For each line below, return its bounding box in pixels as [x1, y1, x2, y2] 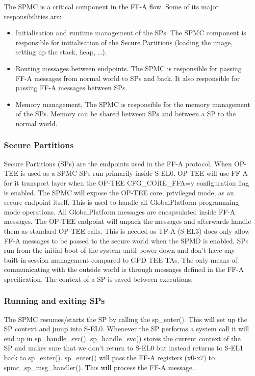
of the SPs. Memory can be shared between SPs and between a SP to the [15, 108, 236, 119]
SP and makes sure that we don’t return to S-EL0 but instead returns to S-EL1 [4, 343, 243, 353]
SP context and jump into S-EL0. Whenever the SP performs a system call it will [4, 323, 249, 334]
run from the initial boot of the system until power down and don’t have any [4, 245, 235, 255]
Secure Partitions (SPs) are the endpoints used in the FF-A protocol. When [4, 158, 232, 168]
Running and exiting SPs [4, 295, 105, 307]
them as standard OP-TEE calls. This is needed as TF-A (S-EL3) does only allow [4, 225, 250, 236]
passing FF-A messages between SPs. [15, 82, 127, 93]
